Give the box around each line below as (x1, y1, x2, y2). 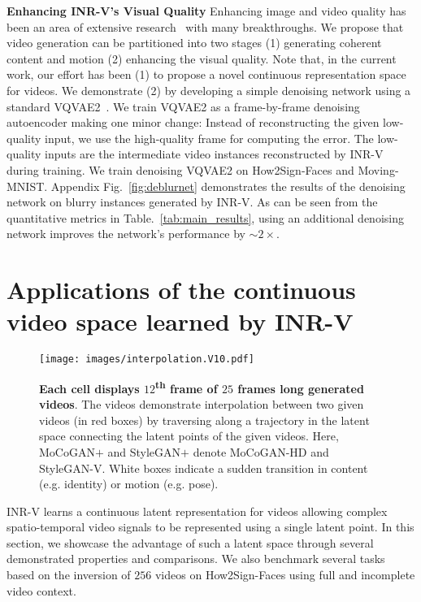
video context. (7, 582, 76, 599)
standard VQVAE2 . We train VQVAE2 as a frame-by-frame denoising (7, 97, 360, 115)
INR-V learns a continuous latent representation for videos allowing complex (7, 502, 388, 519)
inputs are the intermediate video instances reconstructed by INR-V (45, 145, 384, 162)
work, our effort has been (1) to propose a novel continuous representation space (7, 66, 406, 83)
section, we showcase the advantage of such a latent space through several (7, 534, 374, 551)
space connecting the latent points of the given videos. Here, (39, 427, 339, 444)
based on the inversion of (7, 566, 131, 583)
